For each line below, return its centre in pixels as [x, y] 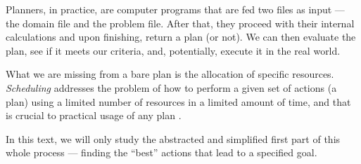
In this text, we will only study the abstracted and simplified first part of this [173, 138]
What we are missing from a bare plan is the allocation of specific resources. [170, 74]
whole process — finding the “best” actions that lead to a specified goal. [161, 152]
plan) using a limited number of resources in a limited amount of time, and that [178, 101]
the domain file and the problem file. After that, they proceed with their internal [180, 23]
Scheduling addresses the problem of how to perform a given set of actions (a [171, 87]
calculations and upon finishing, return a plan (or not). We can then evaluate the [181, 37]
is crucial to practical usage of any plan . [94, 115]
